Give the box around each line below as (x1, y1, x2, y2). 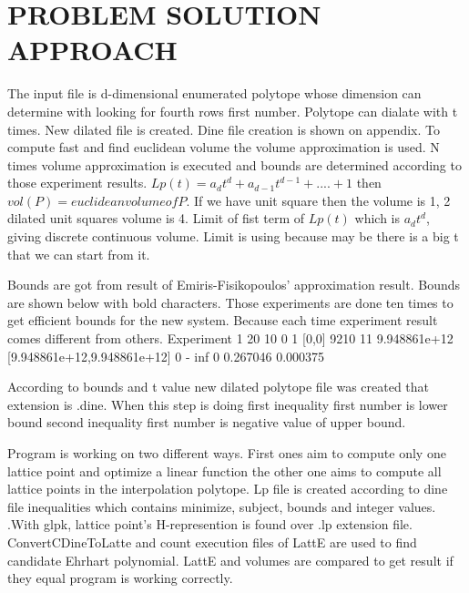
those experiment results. (7, 173, 148, 192)
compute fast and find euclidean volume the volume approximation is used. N (7, 138, 440, 157)
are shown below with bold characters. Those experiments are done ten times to (7, 292, 454, 312)
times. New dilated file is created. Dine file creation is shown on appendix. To (7, 119, 441, 138)
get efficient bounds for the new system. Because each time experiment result (7, 311, 438, 330)
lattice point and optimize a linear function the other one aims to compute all (7, 461, 442, 480)
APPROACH (7, 31, 178, 68)
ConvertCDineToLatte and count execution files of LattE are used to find (7, 532, 417, 551)
